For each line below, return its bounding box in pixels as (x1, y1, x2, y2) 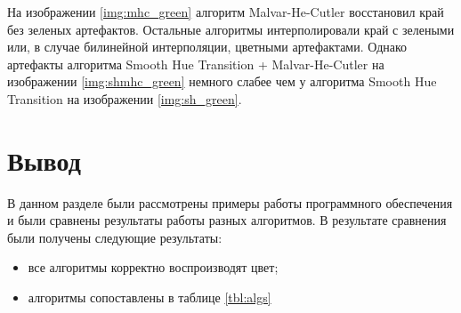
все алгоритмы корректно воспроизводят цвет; (28, 258, 279, 277)
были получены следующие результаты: (7, 228, 222, 246)
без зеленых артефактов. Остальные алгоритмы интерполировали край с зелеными (7, 20, 455, 38)
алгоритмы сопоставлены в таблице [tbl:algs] (28, 288, 271, 307)
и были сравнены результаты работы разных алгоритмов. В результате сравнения (7, 211, 447, 229)
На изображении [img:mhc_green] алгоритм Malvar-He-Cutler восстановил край (7, 3, 444, 20)
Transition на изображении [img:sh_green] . (7, 89, 242, 108)
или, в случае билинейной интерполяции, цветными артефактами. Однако (7, 37, 408, 56)
